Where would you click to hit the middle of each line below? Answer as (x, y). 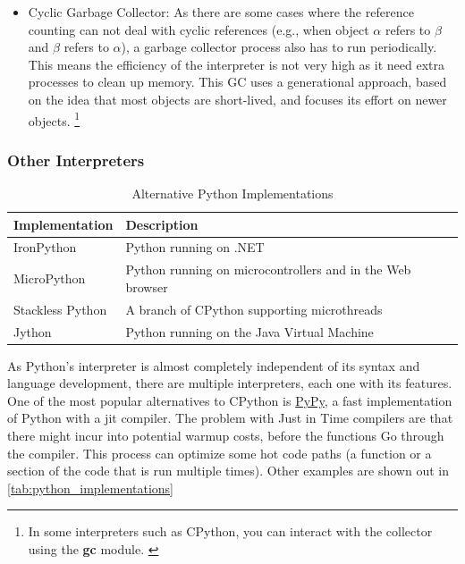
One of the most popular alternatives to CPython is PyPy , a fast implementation (230, 400)
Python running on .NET (195, 247)
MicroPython (50, 278)
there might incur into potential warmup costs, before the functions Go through (226, 436)
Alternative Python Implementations (232, 194)
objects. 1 (54, 119)
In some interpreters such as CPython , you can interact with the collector (230, 531)
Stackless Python (60, 309)
